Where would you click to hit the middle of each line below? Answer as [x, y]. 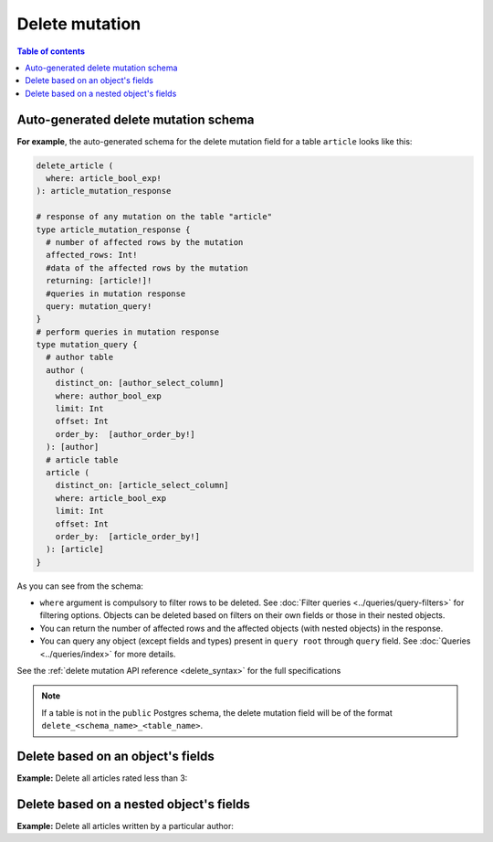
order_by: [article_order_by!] [128, 536]
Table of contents [51, 51]
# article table [82, 460]
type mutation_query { [87, 345]
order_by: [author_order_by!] [125, 434]
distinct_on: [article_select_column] [142, 485]
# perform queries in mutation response [127, 332]
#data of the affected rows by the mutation [147, 268]
